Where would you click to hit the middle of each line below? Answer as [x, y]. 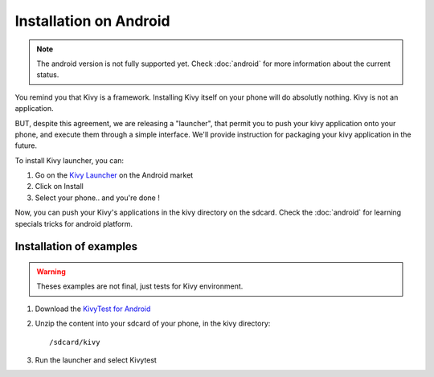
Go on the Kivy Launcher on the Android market [114, 175]
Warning [51, 272]
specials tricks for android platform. [74, 223]
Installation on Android [92, 21]
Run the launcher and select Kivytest [96, 360]
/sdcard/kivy [75, 342]
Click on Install [59, 186]
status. [48, 75]
